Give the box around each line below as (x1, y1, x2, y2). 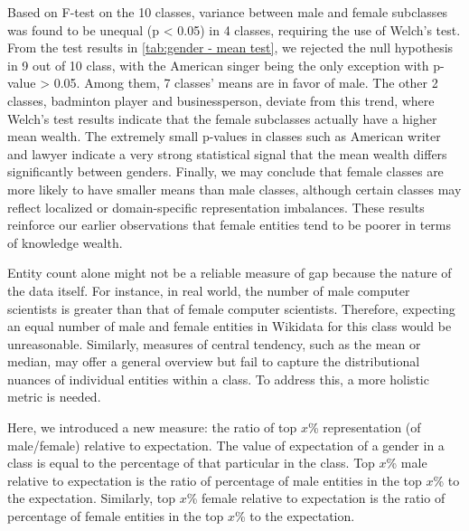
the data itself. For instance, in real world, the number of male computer (7, 280, 410, 299)
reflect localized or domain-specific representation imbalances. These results (7, 197, 425, 216)
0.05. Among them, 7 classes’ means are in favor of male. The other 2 (53, 73, 438, 92)
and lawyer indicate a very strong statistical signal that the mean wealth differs (7, 144, 447, 163)
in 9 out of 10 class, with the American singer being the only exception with (7, 55, 429, 74)
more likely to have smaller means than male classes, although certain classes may (7, 179, 462, 198)
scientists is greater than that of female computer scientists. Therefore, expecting (7, 299, 455, 318)
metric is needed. (7, 387, 101, 406)
